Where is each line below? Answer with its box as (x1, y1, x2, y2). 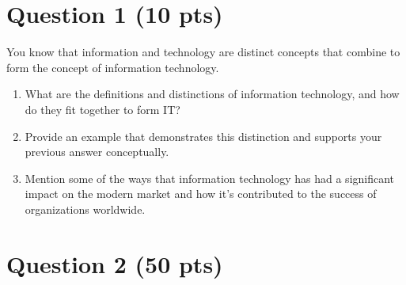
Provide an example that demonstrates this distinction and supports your (25, 127, 382, 144)
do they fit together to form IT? (25, 101, 180, 117)
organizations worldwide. (25, 200, 146, 217)
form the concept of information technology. (6, 59, 219, 75)
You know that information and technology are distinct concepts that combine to (6, 44, 400, 60)
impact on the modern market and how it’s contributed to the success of (25, 185, 377, 202)
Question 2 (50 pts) (6, 247, 223, 279)
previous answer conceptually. (25, 143, 169, 160)
